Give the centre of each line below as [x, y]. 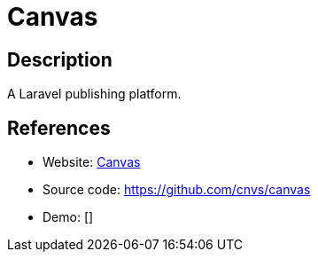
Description [60, 59]
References [59, 128]
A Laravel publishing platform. [94, 94]
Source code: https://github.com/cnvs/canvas [177, 190]
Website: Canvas [92, 162]
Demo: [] [68, 217]
